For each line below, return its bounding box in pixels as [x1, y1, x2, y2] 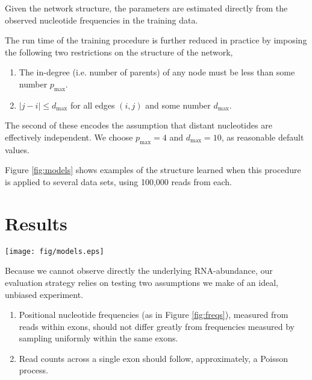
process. [19, 364, 48, 376]
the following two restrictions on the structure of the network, [5, 45, 233, 58]
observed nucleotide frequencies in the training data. [5, 13, 198, 26]
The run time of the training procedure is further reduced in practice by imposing [5, 34, 307, 46]
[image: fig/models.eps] [5, 247, 104, 256]
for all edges [70, 98, 115, 111]
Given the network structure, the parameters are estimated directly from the [5, 2, 288, 14]
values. [5, 143, 30, 156]
